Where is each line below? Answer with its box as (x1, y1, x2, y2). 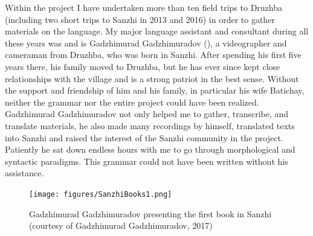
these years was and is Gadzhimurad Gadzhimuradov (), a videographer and (5, 36, 287, 49)
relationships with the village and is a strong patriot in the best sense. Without (5, 72, 299, 85)
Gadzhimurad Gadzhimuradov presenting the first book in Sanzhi (29, 207, 272, 220)
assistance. (5, 167, 44, 179)
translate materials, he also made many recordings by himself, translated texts (5, 119, 295, 132)
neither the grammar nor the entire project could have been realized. (5, 95, 259, 108)
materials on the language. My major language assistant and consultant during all (5, 25, 309, 37)
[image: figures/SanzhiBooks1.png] (29, 190, 172, 199)
